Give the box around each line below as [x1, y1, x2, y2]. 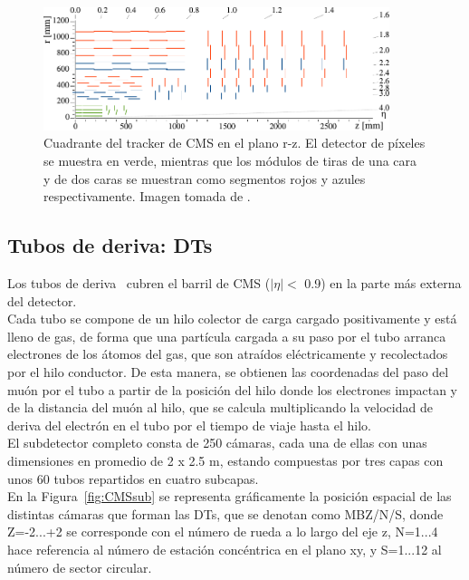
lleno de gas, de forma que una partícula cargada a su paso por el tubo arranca [7, 326, 446, 345]
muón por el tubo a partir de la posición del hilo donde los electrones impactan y [7, 380, 458, 399]
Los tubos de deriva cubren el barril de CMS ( [7, 274, 271, 293]
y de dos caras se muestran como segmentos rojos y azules [43, 169, 366, 188]
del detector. [7, 291, 77, 310]
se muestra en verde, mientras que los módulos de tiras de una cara [43, 151, 417, 170]
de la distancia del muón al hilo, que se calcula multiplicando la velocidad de [7, 398, 433, 417]
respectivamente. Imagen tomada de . [43, 187, 251, 206]
